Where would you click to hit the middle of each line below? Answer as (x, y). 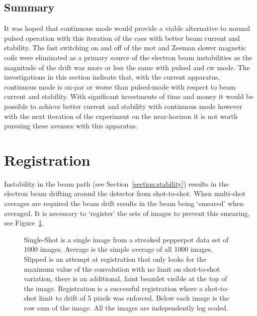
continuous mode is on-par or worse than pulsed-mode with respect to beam (120, 86)
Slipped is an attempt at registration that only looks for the (115, 259)
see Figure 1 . (24, 223)
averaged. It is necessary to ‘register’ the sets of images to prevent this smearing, (127, 213)
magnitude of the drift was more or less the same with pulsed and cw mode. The (127, 67)
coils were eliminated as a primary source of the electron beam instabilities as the (128, 57)
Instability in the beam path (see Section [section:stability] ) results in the (116, 183)
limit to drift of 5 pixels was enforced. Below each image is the (134, 298)
